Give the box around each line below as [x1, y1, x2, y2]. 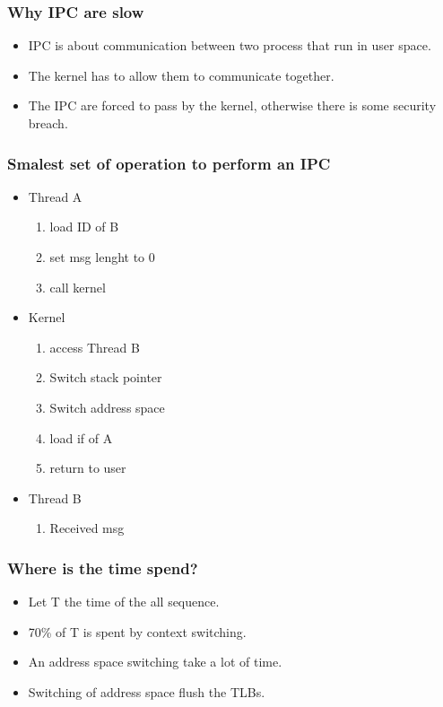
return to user [49, 458, 126, 477]
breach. [28, 114, 68, 132]
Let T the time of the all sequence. [28, 592, 220, 611]
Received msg [49, 519, 125, 537]
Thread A [28, 187, 83, 205]
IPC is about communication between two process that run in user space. [28, 36, 431, 55]
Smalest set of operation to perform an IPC [7, 152, 331, 174]
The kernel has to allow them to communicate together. [28, 65, 334, 84]
